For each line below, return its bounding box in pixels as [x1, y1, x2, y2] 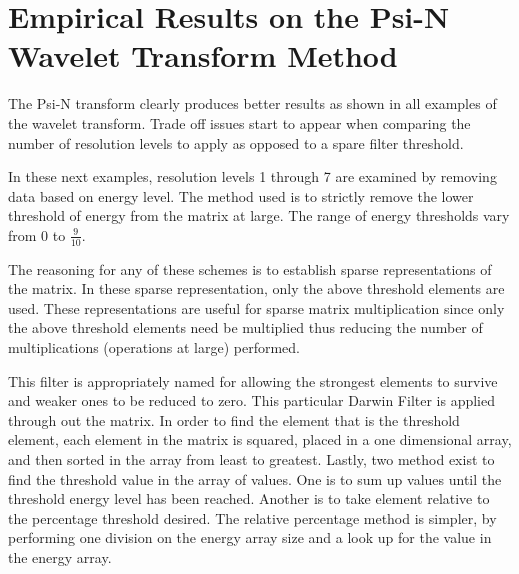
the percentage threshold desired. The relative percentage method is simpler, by [8, 507, 497, 528]
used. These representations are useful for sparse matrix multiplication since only [8, 297, 505, 318]
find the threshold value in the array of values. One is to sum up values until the [8, 468, 502, 489]
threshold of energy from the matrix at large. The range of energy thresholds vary [8, 205, 510, 226]
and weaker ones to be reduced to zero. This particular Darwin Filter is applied [8, 390, 496, 411]
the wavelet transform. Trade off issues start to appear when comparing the [8, 112, 471, 133]
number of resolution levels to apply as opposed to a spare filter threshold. [8, 132, 464, 153]
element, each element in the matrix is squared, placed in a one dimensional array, [8, 429, 512, 450]
